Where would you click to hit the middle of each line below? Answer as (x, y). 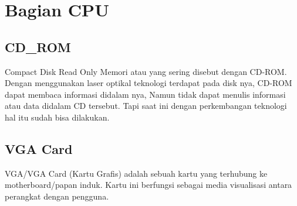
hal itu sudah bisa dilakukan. (57, 117)
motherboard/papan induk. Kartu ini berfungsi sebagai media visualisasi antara (148, 185)
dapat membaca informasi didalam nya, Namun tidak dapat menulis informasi (145, 94)
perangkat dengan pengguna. (57, 196)
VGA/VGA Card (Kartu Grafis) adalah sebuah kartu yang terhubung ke (136, 173)
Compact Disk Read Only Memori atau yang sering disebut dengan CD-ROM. (146, 71)
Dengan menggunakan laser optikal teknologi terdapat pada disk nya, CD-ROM (148, 83)
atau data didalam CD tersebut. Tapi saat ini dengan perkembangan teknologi (146, 106)
